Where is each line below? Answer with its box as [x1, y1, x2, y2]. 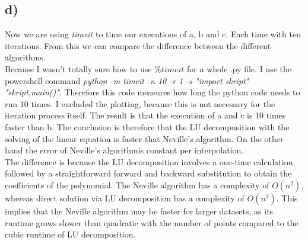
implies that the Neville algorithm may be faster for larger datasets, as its [5, 204, 274, 217]
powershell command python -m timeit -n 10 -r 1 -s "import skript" [5, 74, 249, 86]
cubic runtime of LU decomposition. [5, 228, 136, 240]
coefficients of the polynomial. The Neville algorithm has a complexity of [5, 178, 269, 191]
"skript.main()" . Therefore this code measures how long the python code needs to [5, 86, 300, 98]
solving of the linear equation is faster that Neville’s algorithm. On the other [5, 132, 284, 145]
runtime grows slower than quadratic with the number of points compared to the [5, 216, 299, 229]
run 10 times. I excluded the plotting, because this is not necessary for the [5, 97, 275, 110]
